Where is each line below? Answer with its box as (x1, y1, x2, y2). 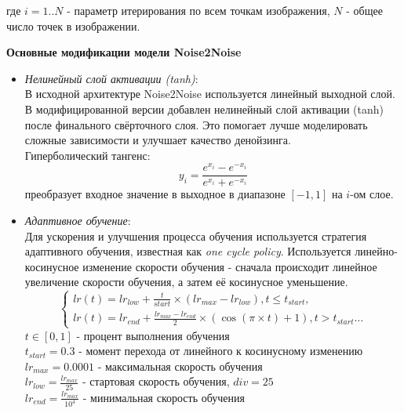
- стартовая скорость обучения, (82, 373, 230, 389)
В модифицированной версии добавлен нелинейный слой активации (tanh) (24, 100, 384, 117)
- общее (346, 2, 383, 18)
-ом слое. (350, 186, 394, 202)
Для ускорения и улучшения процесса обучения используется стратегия (24, 227, 367, 244)
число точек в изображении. (6, 17, 140, 34)
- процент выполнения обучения (76, 327, 230, 343)
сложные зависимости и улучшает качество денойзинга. (24, 132, 291, 148)
